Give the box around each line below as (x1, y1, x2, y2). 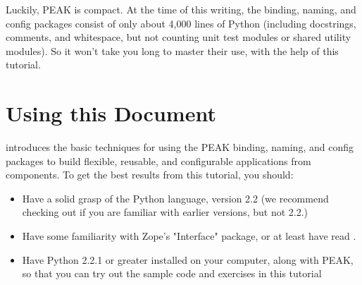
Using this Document (6, 99, 216, 128)
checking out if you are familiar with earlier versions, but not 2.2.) (22, 205, 308, 219)
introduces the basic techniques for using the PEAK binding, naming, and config (6, 140, 354, 154)
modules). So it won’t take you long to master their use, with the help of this (6, 43, 339, 58)
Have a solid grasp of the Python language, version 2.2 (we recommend (22, 190, 329, 205)
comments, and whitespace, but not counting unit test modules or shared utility (6, 30, 351, 44)
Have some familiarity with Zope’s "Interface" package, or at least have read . (22, 229, 356, 243)
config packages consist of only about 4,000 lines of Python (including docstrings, (6, 16, 356, 30)
